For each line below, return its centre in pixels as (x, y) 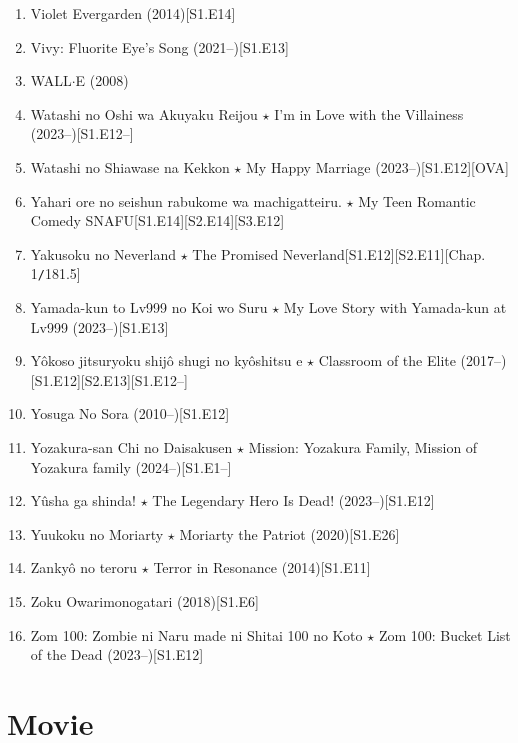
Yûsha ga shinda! (83, 500)
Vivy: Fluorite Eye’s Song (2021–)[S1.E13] (159, 46)
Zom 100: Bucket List (444, 634)
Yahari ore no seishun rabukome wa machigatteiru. (186, 200)
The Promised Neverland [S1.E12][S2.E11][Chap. (339, 253)
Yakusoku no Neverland (103, 253)
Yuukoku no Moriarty (97, 533)
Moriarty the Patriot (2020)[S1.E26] (289, 533)
